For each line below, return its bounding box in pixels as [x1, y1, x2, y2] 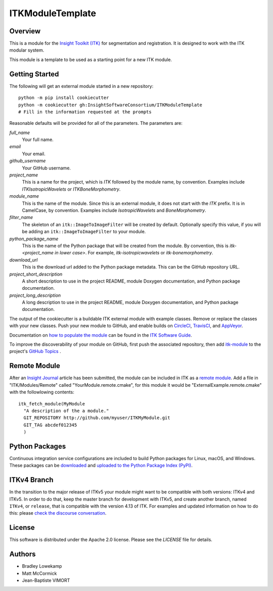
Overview [9, 27, 41, 35]
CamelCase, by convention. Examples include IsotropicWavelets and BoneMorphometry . [22, 207, 207, 213]
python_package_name [9, 236, 59, 242]
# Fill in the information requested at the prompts [18, 109, 152, 115]
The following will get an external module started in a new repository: [9, 83, 154, 89]
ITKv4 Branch [9, 476, 54, 484]
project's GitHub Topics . [9, 348, 61, 354]
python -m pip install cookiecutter [18, 95, 109, 101]
